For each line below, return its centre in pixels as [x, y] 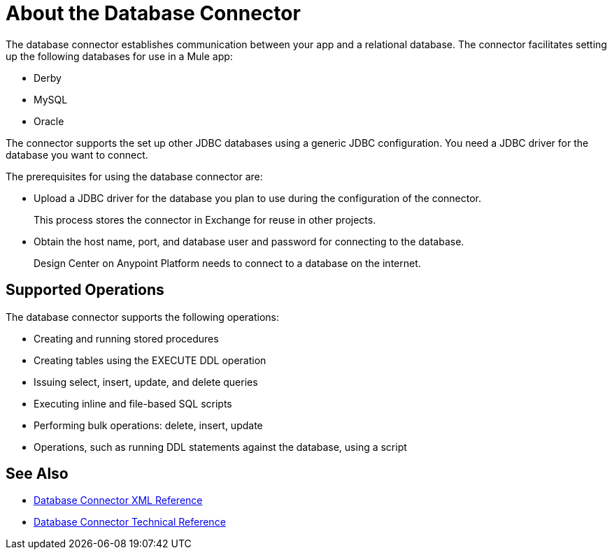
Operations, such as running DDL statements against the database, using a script [220, 447]
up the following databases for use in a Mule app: [119, 56]
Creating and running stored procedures [126, 338]
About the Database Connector [153, 13]
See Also [37, 474]
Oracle [49, 121]
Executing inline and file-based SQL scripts [133, 403]
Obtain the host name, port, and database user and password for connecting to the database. [249, 241]
